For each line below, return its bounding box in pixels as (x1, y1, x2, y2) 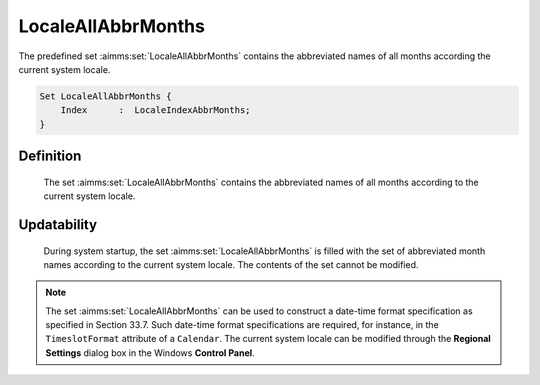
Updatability (18, 216, 98, 233)
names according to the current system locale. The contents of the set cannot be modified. (43, 258, 419, 270)
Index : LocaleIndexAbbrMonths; (60, 105, 251, 116)
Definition (18, 148, 82, 165)
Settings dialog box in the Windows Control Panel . (45, 346, 255, 359)
